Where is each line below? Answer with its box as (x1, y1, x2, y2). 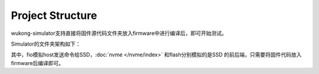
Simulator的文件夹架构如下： (11, 40, 81, 47)
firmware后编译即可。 (11, 59, 64, 66)
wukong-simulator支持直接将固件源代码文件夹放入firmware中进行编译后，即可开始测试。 (11, 30, 227, 37)
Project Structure (11, 9, 97, 22)
